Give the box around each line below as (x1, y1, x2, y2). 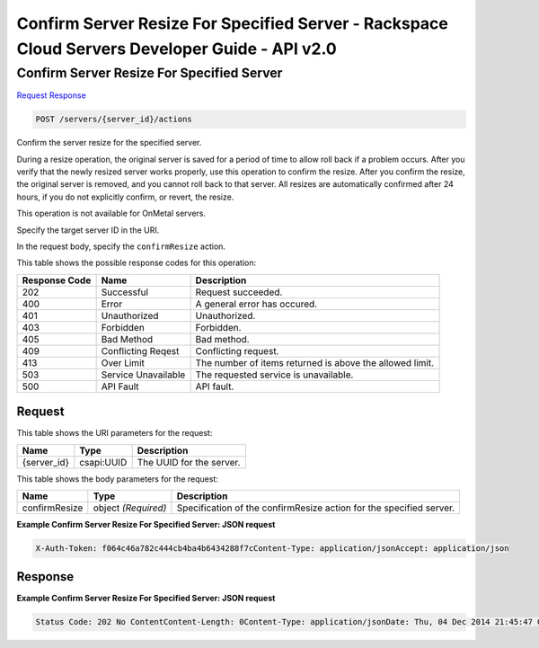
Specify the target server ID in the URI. (16, 225, 160, 235)
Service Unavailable (101, 368, 186, 381)
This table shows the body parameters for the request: (16, 473, 219, 484)
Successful (101, 286, 148, 298)
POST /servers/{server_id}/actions (35, 114, 192, 125)
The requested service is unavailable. (195, 368, 354, 381)
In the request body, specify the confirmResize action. (16, 241, 226, 252)
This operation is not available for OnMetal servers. (16, 208, 207, 219)
